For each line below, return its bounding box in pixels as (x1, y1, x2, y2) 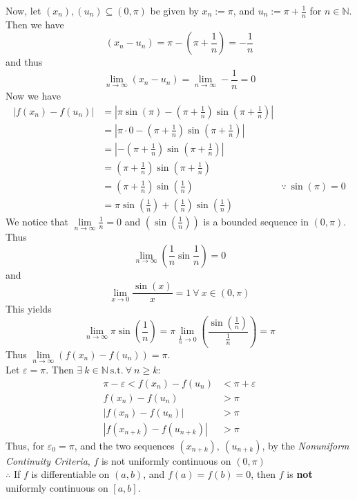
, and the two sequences (74, 438, 175, 452)
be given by (150, 3, 199, 17)
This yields (6, 302, 52, 316)
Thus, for (6, 438, 45, 452)
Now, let (6, 3, 41, 17)
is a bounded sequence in (203, 214, 309, 228)
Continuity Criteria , (6, 453, 90, 467)
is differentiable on (31, 467, 110, 481)
